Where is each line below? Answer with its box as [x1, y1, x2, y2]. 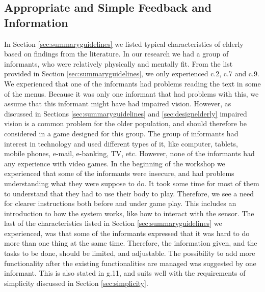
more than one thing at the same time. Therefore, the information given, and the [4, 238, 257, 248]
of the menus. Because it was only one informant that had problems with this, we [4, 88, 259, 99]
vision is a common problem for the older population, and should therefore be [4, 118, 247, 129]
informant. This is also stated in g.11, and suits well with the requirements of [4, 268, 246, 278]
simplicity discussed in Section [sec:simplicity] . [4, 277, 148, 288]
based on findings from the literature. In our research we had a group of [4, 48, 229, 59]
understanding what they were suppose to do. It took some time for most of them [4, 178, 259, 188]
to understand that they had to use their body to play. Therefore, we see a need [4, 188, 254, 198]
